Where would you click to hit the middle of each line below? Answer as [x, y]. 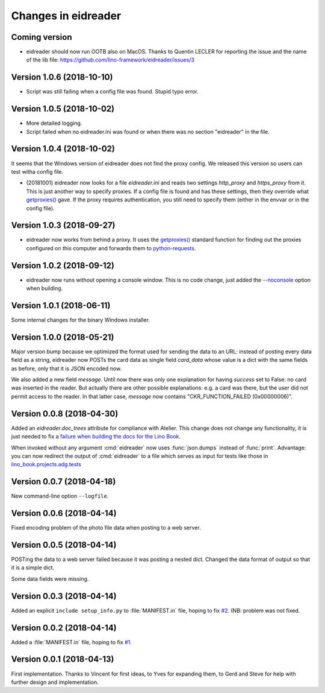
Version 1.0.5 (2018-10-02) [63, 109]
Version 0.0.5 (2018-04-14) [64, 545]
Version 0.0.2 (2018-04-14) [64, 628]
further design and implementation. [55, 682]
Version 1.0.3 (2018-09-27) [63, 225]
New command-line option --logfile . [60, 496]
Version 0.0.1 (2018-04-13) [63, 660]
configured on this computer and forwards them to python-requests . [111, 248]
